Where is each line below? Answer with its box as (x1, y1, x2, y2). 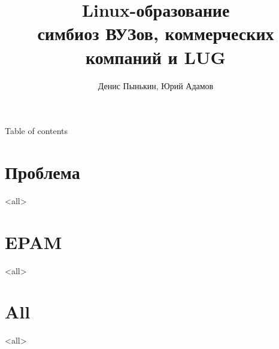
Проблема (5, 159, 80, 184)
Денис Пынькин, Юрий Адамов (98, 79, 214, 92)
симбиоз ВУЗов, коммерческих (37, 21, 274, 45)
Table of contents (5, 125, 68, 137)
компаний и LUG (86, 44, 226, 69)
